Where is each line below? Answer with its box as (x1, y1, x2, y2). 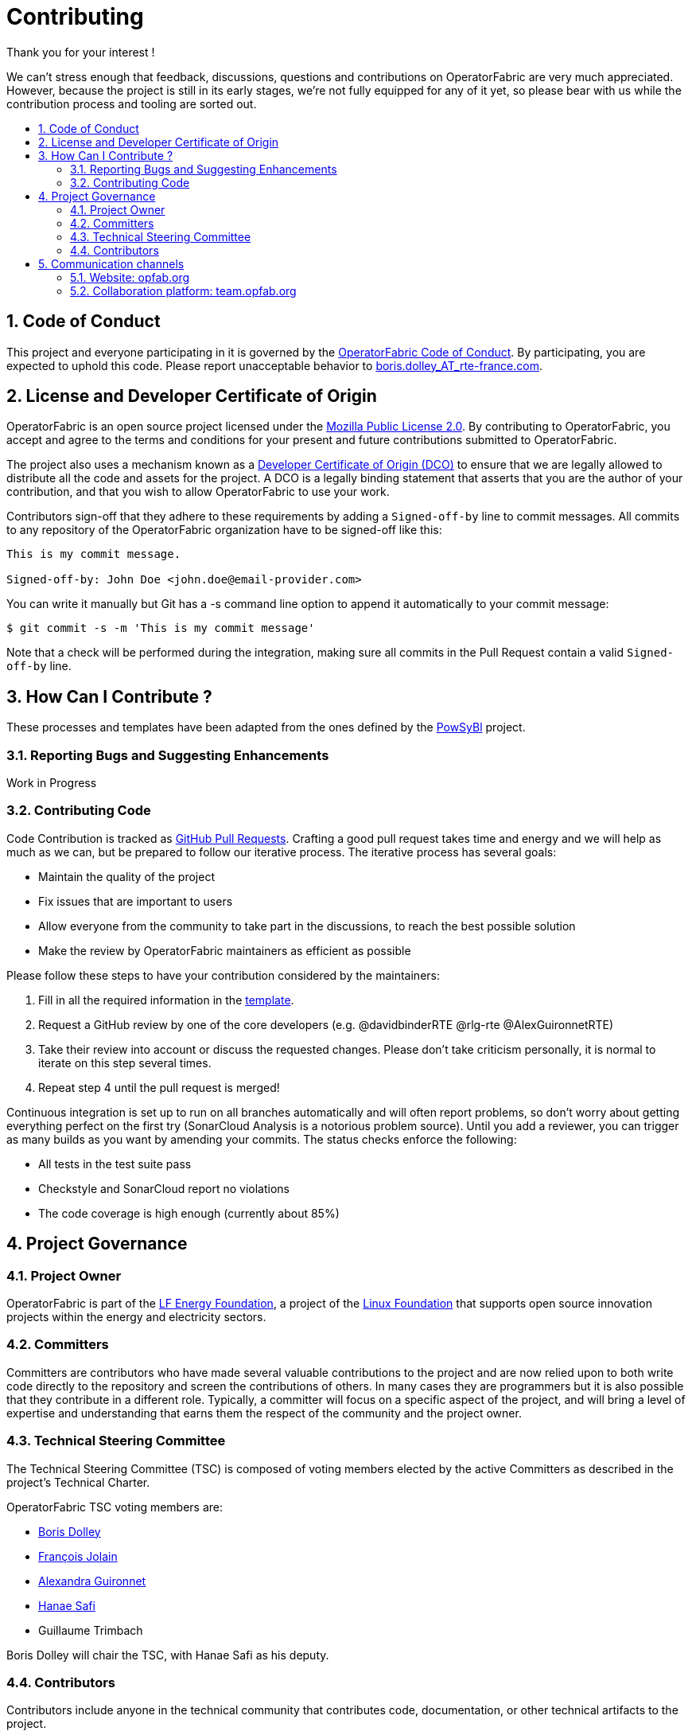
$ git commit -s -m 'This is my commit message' (6, 622, 315, 635)
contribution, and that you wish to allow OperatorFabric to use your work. (6, 485, 390, 499)
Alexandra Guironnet (38, 1573, 146, 1588)
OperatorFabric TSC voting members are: (6, 1499, 224, 1514)
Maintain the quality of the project (38, 869, 215, 883)
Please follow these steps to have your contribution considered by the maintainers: (6, 968, 440, 982)
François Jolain (38, 1549, 118, 1563)
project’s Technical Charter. (6, 1475, 150, 1489)
